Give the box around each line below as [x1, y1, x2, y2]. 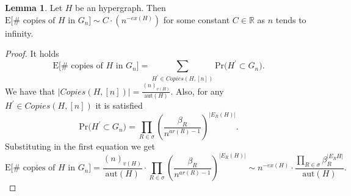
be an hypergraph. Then [75, 1, 166, 13]
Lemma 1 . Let [5, 1, 63, 13]
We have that [5, 84, 56, 97]
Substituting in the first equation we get [5, 140, 155, 153]
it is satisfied [95, 99, 143, 112]
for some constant [163, 13, 230, 26]
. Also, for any [170, 84, 224, 97]
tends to [275, 13, 306, 26]
